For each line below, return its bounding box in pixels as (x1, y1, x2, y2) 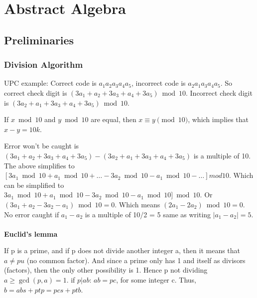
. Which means (115, 199, 160, 209)
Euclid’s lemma (4, 228, 58, 239)
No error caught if (4, 209, 59, 219)
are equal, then (91, 114, 136, 125)
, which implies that (188, 114, 249, 125)
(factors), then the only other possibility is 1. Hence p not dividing (4, 265, 208, 275)
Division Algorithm (4, 58, 83, 71)
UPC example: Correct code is (4, 78, 97, 88)
